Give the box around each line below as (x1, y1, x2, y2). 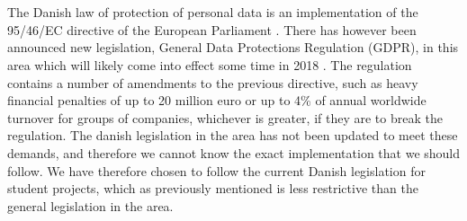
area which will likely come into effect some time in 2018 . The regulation (7, 55, 412, 74)
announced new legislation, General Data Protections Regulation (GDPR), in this (7, 38, 459, 57)
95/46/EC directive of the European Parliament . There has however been (7, 20, 417, 39)
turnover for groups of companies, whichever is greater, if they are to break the (7, 108, 443, 127)
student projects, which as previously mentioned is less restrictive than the (7, 179, 418, 198)
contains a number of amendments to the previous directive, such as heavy (7, 73, 418, 92)
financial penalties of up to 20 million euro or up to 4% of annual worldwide (7, 91, 427, 110)
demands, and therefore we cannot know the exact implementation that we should (7, 143, 461, 162)
